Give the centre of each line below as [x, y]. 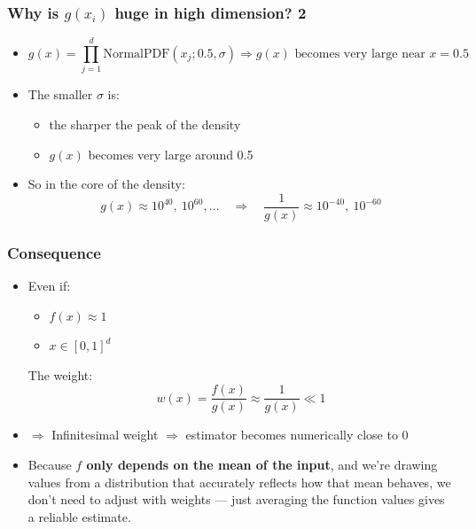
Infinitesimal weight [105, 435]
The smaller [60, 94]
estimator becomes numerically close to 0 [297, 435]
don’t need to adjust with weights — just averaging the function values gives [236, 499]
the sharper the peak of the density [145, 124]
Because [50, 465]
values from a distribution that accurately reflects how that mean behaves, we [239, 482]
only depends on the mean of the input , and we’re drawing [262, 465]
